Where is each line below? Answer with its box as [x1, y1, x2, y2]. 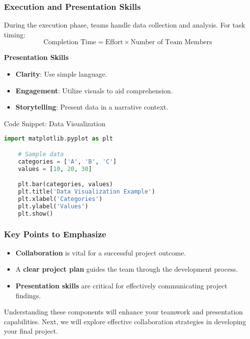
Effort [105, 39, 123, 46]
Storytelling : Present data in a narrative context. [15, 102, 168, 112]
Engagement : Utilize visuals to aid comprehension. [15, 85, 173, 95]
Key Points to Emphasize [4, 228, 107, 240]
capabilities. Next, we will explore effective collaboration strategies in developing [4, 316, 246, 326]
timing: [4, 29, 26, 39]
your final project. [4, 326, 58, 336]
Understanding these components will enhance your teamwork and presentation [4, 307, 243, 317]
